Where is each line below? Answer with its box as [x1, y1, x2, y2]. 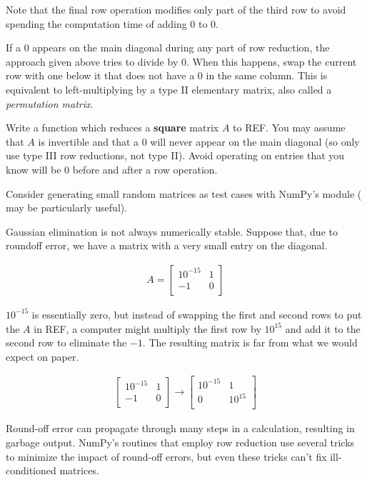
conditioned [6, 463, 56, 478]
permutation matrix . [6, 96, 94, 111]
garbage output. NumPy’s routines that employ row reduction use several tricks [6, 435, 355, 450]
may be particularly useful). [6, 200, 128, 215]
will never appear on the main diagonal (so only [150, 134, 360, 149]
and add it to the [285, 321, 361, 336]
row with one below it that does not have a [6, 68, 195, 83]
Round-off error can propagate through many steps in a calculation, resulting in [6, 421, 355, 436]
